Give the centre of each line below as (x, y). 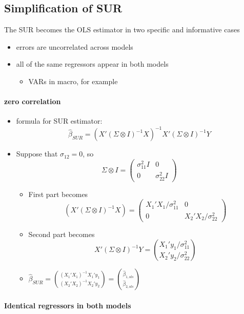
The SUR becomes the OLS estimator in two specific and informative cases (122, 30)
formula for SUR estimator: (59, 121)
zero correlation (33, 101)
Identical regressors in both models (68, 306)
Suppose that (37, 154)
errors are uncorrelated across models (75, 46)
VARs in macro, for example (73, 81)
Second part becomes (62, 234)
